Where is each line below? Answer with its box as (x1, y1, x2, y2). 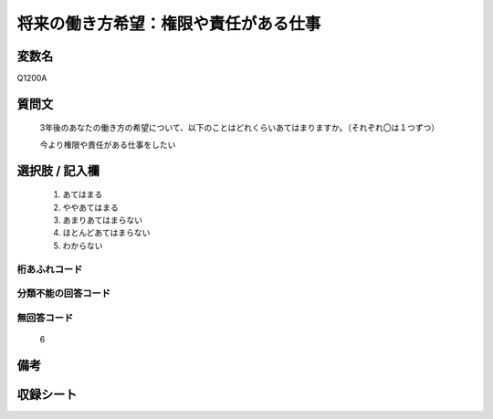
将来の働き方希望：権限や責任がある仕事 (16, 14, 321, 34)
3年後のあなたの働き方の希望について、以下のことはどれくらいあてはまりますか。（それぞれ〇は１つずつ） (39, 122, 440, 133)
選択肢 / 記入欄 (16, 162, 100, 178)
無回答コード (16, 311, 74, 324)
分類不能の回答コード (16, 288, 111, 300)
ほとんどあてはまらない (62, 227, 151, 238)
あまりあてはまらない (62, 215, 143, 225)
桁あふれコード (16, 263, 83, 276)
